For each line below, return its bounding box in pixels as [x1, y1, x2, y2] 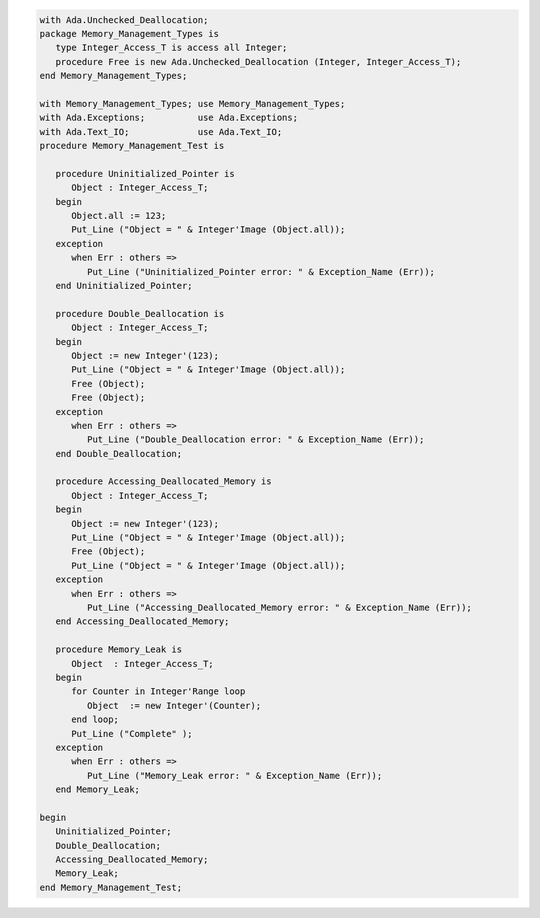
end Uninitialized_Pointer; [55, 280, 194, 292]
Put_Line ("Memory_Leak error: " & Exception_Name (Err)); [86, 770, 383, 781]
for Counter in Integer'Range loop [71, 686, 246, 697]
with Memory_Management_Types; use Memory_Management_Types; [39, 98, 346, 109]
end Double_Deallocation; [55, 448, 183, 459]
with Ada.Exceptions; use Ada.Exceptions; [39, 112, 299, 124]
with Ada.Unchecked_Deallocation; [39, 14, 209, 25]
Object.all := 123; [71, 210, 167, 222]
